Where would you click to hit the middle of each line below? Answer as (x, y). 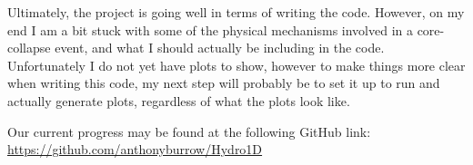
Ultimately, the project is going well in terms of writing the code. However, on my (236, 12)
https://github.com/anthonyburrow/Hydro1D (135, 149)
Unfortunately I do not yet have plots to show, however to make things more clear (236, 65)
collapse (29, 48)
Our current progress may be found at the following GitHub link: (189, 131)
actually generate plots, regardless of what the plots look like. (179, 100)
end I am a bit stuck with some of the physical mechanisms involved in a (210, 29)
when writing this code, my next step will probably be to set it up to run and (224, 83)
